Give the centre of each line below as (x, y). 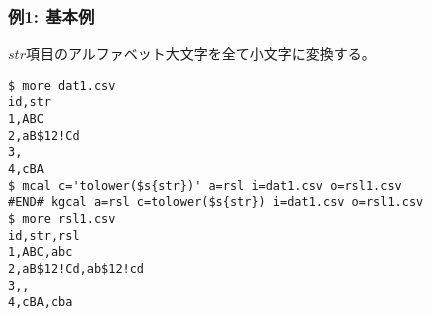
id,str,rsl (44, 235)
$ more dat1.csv (62, 85)
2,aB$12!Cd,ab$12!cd (76, 269)
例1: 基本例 (51, 15)
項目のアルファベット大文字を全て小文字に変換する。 (200, 53)
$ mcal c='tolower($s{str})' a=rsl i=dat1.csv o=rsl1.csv (205, 185)
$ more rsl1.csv (62, 219)
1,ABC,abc (40, 252)
